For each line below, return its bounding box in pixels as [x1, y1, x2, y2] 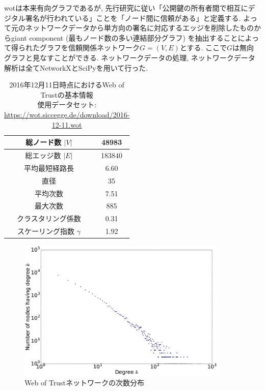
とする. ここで [179, 42, 227, 53]
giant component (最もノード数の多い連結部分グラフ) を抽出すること [11, 32, 238, 43]
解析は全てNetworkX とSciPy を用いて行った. [4, 62, 148, 73]
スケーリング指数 [17, 226, 74, 236]
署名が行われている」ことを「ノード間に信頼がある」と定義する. [25, 12, 241, 23]
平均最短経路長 [23, 162, 74, 173]
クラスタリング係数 [17, 213, 81, 224]
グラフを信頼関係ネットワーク [39, 42, 140, 53]
